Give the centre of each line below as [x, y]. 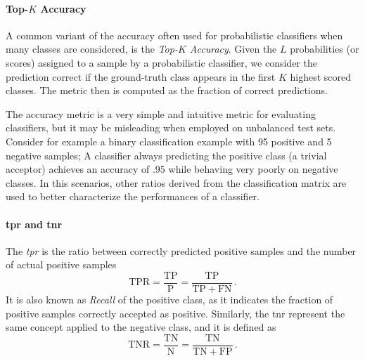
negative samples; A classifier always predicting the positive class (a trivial [166, 155]
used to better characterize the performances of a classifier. [133, 196]
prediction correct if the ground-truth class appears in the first [141, 76]
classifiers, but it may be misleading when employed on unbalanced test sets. [171, 127]
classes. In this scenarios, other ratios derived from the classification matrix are [176, 182]
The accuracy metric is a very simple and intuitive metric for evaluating [161, 113]
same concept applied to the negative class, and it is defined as [141, 327]
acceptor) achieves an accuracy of [78, 169]
